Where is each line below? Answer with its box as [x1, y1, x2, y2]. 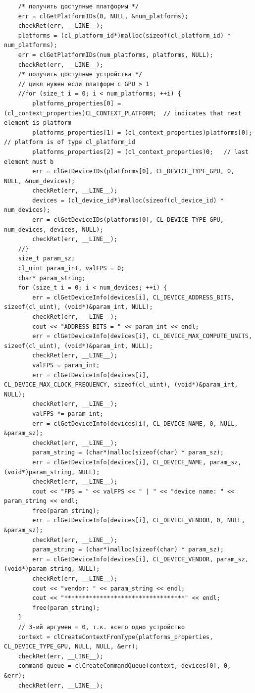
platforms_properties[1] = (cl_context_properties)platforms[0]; [32, 129, 253, 136]
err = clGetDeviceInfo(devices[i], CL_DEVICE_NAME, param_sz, [32, 458, 242, 466]
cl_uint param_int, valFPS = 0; [18, 265, 125, 272]
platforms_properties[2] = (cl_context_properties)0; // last [32, 148, 249, 155]
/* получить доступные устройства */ [18, 71, 143, 78]
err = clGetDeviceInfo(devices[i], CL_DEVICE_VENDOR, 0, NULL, [32, 517, 245, 524]
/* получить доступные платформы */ [18, 3, 139, 10]
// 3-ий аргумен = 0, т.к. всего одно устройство [18, 624, 185, 631]
